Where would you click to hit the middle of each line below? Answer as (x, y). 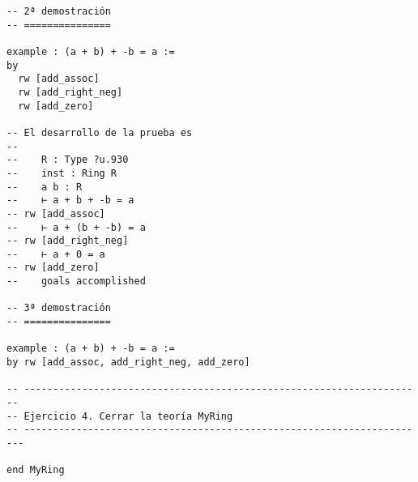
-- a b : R (45, 187)
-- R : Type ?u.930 (68, 160)
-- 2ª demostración (59, 11)
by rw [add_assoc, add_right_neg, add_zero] (128, 363)
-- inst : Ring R (62, 173)
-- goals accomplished (76, 282)
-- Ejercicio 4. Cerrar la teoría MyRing (120, 416)
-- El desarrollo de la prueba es (100, 132)
